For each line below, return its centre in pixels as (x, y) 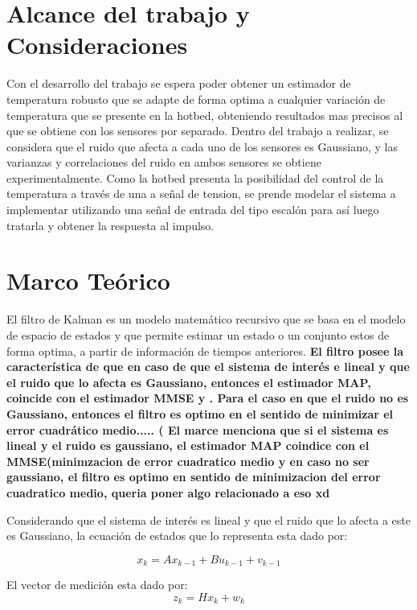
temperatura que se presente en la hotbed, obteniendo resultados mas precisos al (205, 115)
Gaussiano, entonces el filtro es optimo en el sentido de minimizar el (200, 413)
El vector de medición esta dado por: (97, 585)
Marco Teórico (88, 280)
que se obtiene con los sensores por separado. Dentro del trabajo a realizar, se (198, 131)
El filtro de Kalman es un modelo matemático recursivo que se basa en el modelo (206, 319)
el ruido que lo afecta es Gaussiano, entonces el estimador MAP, (189, 382)
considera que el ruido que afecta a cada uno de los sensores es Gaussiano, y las (202, 146)
